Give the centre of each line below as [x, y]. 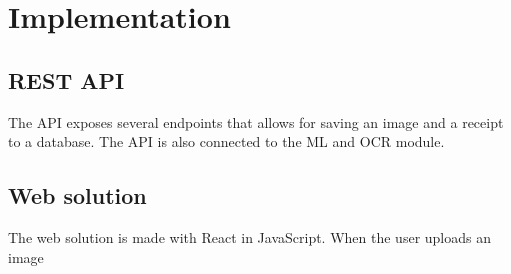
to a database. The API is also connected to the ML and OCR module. [226, 141]
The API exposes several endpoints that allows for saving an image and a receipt [256, 121]
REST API [66, 79]
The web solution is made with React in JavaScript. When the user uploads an [249, 236]
